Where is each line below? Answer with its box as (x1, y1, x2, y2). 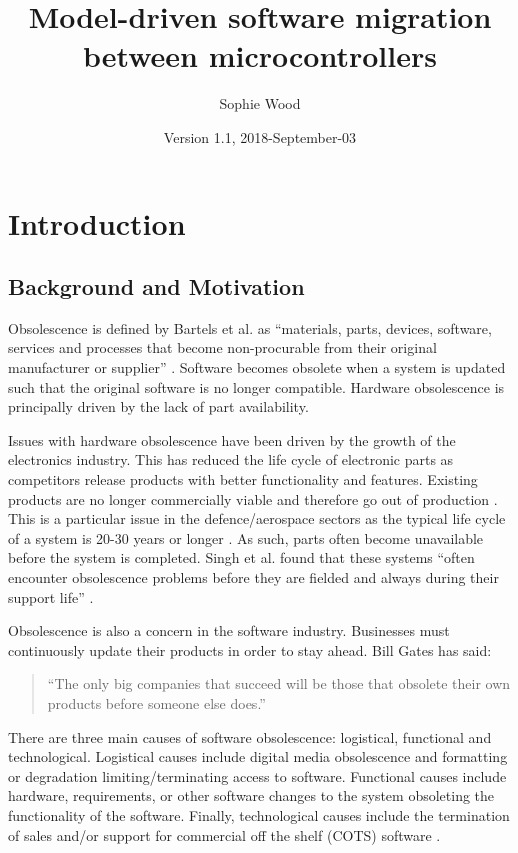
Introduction (8, 202, 186, 243)
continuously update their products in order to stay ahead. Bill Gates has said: (8, 639, 492, 660)
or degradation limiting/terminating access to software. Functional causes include (8, 765, 507, 786)
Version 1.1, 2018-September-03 (163, 126, 357, 147)
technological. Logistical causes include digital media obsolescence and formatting (8, 746, 508, 767)
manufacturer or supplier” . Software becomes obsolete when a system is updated (8, 357, 506, 378)
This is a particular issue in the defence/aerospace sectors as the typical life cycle (8, 508, 506, 529)
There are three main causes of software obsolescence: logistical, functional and (8, 726, 492, 747)
